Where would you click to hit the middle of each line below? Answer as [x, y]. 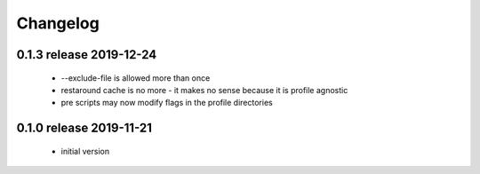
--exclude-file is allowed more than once [136, 78]
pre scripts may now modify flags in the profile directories [167, 103]
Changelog [58, 23]
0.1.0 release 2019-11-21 [84, 128]
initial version [85, 151]
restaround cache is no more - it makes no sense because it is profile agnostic [204, 90]
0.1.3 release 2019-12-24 [87, 55]
